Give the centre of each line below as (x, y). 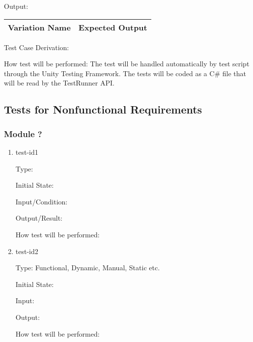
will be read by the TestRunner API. (59, 83)
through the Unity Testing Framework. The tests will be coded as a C (109, 73)
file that (234, 73)
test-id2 (27, 251)
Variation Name (39, 27)
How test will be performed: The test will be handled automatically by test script (127, 64)
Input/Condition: (42, 201)
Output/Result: (39, 218)
